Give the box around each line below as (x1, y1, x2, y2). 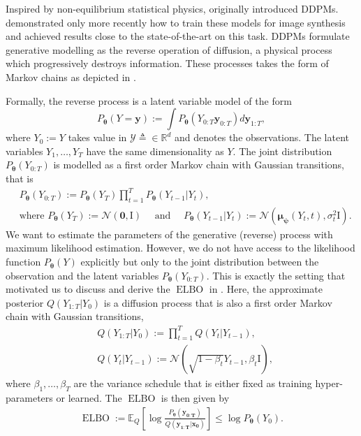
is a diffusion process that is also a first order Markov (103, 295, 332, 310)
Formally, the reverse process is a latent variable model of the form (6, 93, 292, 108)
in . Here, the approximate (209, 282, 323, 296)
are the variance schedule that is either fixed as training (73, 376, 312, 391)
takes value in (68, 130, 127, 145)
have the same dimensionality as (86, 143, 224, 158)
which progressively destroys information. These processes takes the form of (6, 56, 329, 71)
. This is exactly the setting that (206, 268, 346, 282)
